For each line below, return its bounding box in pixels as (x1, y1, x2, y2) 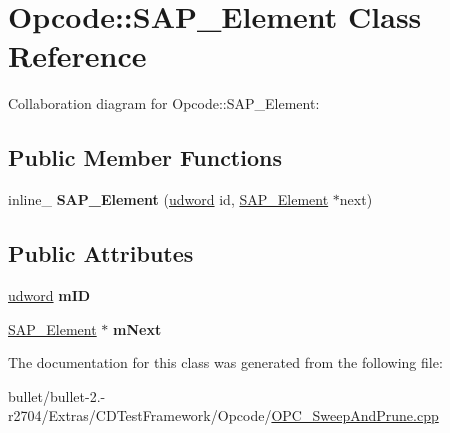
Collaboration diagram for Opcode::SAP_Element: (8, 93, 320, 114)
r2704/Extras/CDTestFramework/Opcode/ (8, 405, 272, 426)
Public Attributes (8, 238, 194, 269)
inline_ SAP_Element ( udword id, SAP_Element (8, 189, 329, 210)
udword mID (8, 284, 91, 305)
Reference (8, 35, 147, 76)
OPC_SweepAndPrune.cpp (271, 405, 439, 426)
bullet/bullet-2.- (8, 385, 106, 406)
